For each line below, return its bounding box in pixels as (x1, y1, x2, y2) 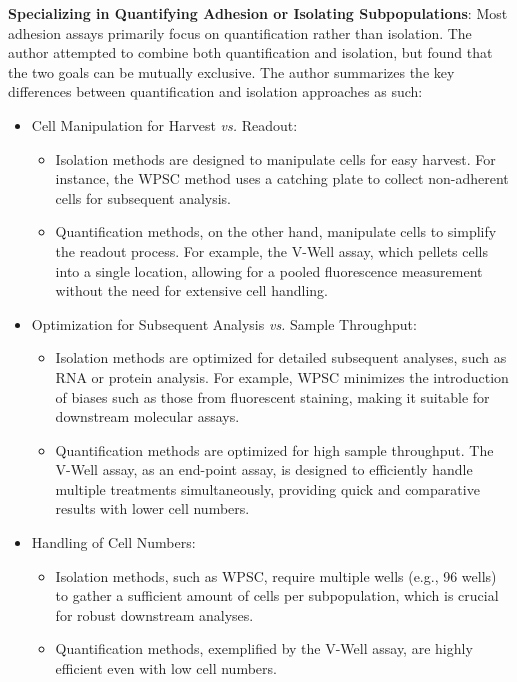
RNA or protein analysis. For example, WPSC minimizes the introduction (55, 366, 509, 387)
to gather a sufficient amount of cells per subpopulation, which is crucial (55, 585, 499, 606)
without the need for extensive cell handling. (55, 280, 328, 301)
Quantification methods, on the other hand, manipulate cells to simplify (55, 221, 497, 242)
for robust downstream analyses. (55, 604, 254, 625)
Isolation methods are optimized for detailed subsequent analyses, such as (55, 347, 507, 368)
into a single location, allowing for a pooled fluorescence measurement (55, 260, 483, 281)
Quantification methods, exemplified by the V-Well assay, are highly (55, 638, 473, 659)
